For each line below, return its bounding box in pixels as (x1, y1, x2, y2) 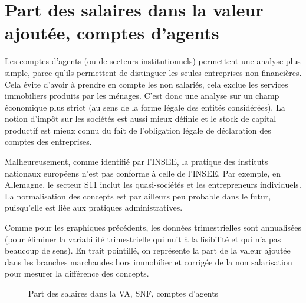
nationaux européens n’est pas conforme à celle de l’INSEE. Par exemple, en (5, 167, 281, 179)
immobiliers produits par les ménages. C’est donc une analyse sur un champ (5, 89, 279, 102)
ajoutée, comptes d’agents (5, 21, 219, 45)
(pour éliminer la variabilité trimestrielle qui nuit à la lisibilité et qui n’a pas (5, 232, 281, 245)
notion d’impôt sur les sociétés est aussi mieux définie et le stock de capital (5, 112, 277, 125)
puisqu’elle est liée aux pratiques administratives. (5, 201, 183, 214)
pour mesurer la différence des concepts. (5, 267, 149, 279)
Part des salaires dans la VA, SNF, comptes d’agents (28, 287, 219, 299)
